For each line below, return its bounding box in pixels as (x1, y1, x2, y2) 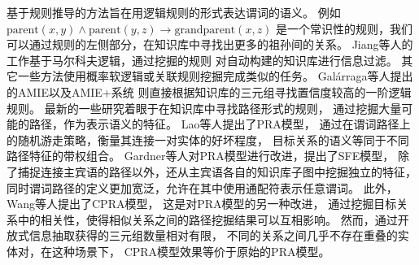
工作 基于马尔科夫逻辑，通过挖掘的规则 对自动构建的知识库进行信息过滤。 (7, 51, 398, 68)
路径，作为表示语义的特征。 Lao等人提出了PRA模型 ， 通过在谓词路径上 (28, 115, 411, 132)
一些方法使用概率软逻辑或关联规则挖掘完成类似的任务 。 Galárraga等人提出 (17, 67, 413, 85)
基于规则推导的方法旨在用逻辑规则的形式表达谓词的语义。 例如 (7, 4, 341, 20)
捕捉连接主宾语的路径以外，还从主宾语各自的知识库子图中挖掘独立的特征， (17, 163, 417, 180)
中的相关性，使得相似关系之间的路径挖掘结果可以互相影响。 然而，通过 (17, 211, 398, 228)
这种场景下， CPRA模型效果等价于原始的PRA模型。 (51, 242, 330, 259)
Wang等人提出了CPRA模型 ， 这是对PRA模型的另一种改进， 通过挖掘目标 (7, 195, 397, 212)
